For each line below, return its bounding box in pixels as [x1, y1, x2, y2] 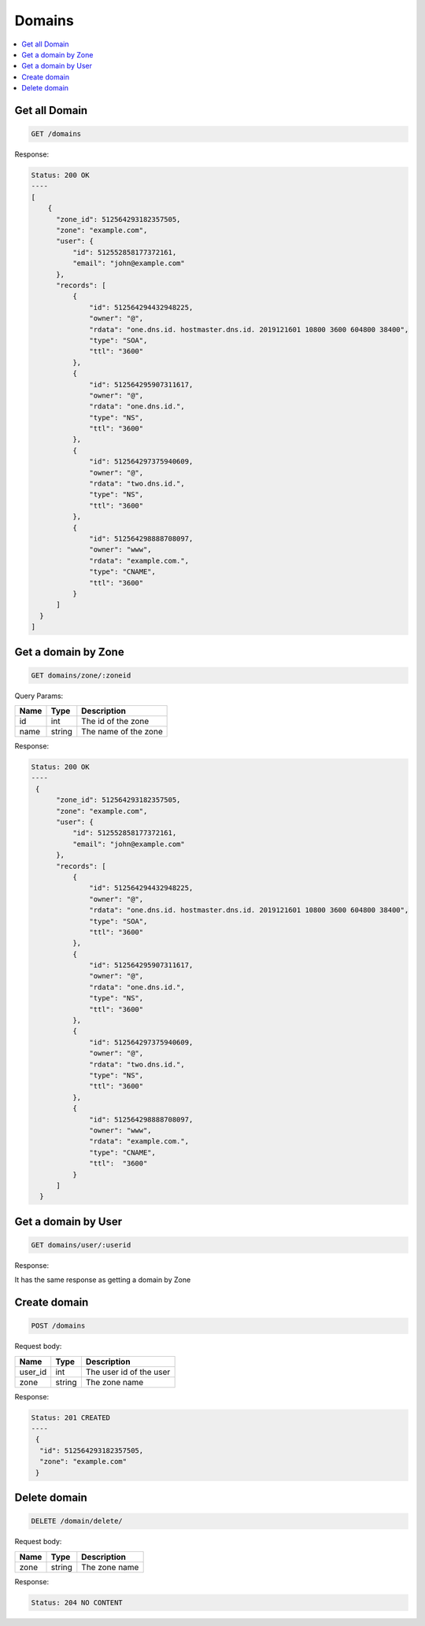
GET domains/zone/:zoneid [31, 671, 131, 680]
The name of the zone [81, 726, 163, 737]
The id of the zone [81, 716, 150, 727]
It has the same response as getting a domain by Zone [14, 1275, 191, 1284]
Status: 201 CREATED [31, 1413, 110, 1422]
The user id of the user [85, 1366, 171, 1377]
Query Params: [14, 691, 64, 700]
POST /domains [31, 1321, 86, 1330]
